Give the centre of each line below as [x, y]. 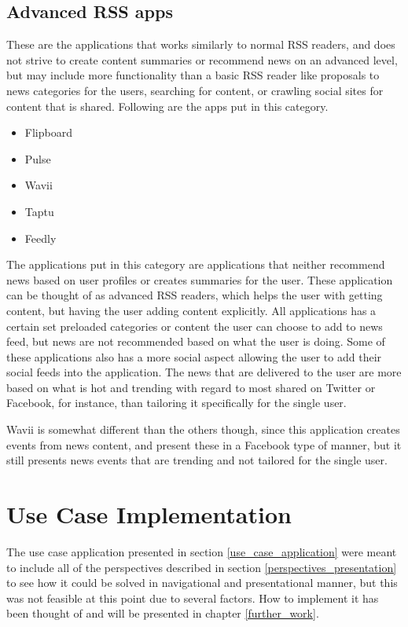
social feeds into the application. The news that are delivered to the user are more [204, 372]
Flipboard [48, 132]
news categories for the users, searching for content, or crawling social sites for [195, 90]
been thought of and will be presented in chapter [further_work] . [163, 613]
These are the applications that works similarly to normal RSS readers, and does [201, 44]
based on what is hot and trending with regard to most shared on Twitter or [191, 387]
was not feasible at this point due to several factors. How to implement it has [193, 598]
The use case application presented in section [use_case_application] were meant [202, 551]
